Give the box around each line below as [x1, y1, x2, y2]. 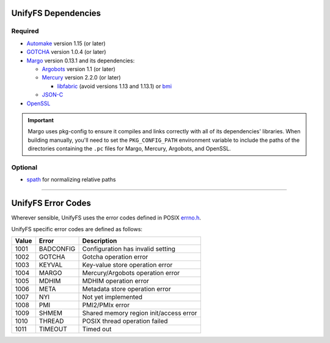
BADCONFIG [38, 245, 76, 253]
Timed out [82, 325, 112, 333]
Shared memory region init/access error [82, 309, 197, 317]
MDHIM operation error [82, 276, 150, 285]
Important [28, 116, 54, 124]
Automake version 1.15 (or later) [26, 40, 106, 47]
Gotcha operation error [82, 253, 148, 261]
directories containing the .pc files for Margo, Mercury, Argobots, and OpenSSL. [28, 145, 232, 152]
